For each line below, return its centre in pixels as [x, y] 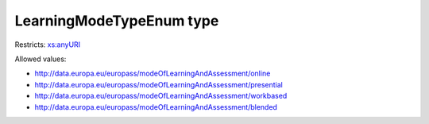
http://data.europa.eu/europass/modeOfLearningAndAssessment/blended [156, 107]
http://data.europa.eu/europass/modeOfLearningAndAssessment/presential [159, 84]
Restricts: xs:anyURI [48, 45]
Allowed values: [41, 59]
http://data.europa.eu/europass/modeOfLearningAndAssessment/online [153, 74]
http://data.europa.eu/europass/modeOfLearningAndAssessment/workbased [161, 96]
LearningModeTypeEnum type [117, 21]
